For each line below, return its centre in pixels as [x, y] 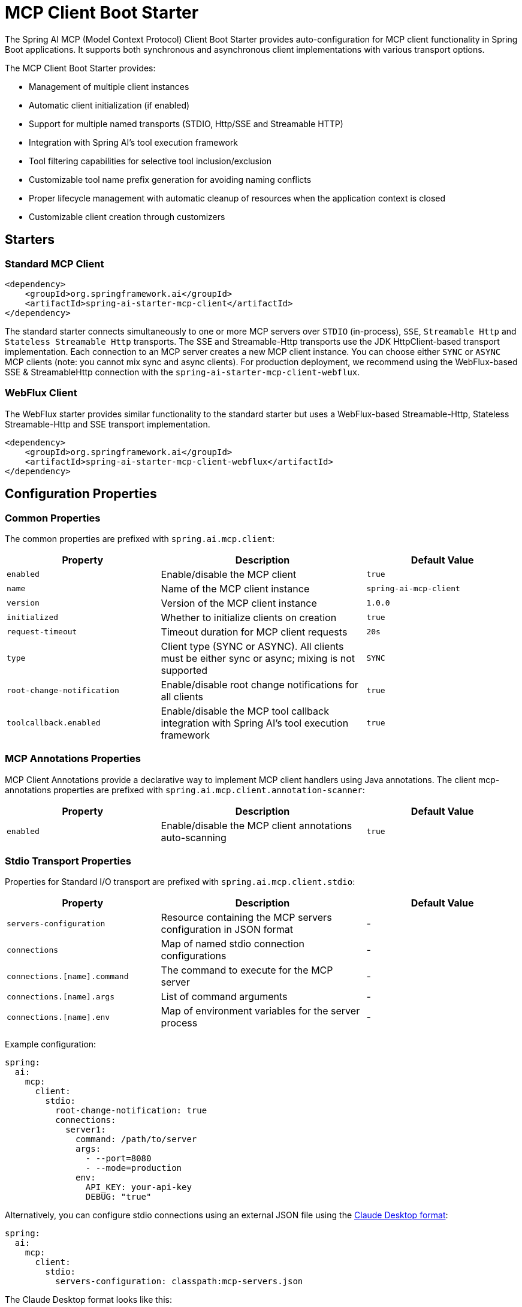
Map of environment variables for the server [260, 1011]
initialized [33, 618]
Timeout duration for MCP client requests [254, 632]
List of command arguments [224, 997]
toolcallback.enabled [54, 723]
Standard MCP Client [55, 263]
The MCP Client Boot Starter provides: [80, 68]
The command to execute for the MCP [247, 970]
